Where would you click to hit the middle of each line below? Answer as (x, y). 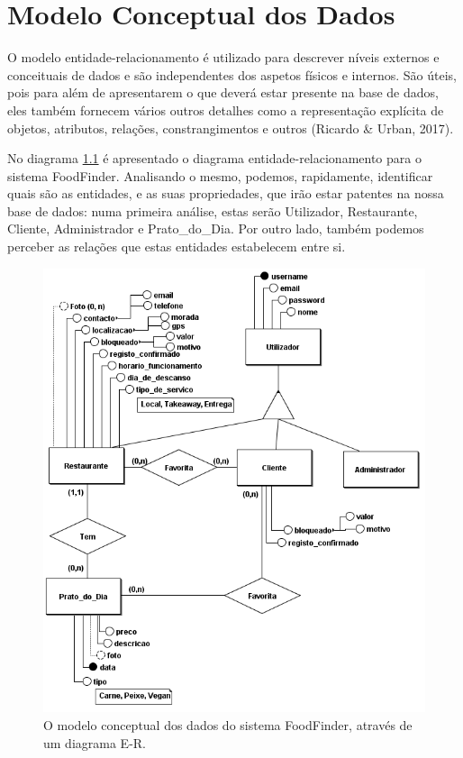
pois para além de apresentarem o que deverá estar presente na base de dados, (223, 92)
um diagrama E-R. (95, 742)
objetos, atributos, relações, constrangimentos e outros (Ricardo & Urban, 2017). (231, 128)
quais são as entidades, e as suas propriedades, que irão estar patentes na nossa (226, 193)
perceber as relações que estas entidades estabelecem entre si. (177, 247)
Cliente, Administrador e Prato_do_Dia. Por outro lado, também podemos (216, 228)
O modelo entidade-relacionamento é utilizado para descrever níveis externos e (223, 57)
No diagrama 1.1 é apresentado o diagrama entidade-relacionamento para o (214, 158)
